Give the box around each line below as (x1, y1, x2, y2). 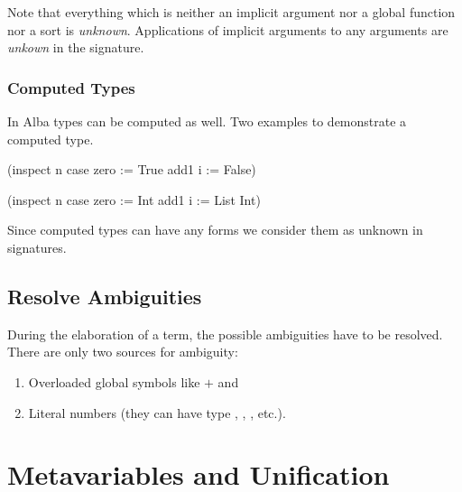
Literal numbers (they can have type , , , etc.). (28, 403, 286, 422)
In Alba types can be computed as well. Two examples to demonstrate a (7, 112, 407, 130)
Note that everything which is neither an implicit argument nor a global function (7, 3, 456, 21)
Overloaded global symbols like (28, 372, 200, 391)
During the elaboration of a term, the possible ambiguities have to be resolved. (7, 324, 443, 343)
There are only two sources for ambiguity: (7, 342, 238, 361)
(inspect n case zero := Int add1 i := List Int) (7, 190, 261, 209)
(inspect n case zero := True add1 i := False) (7, 160, 256, 179)
